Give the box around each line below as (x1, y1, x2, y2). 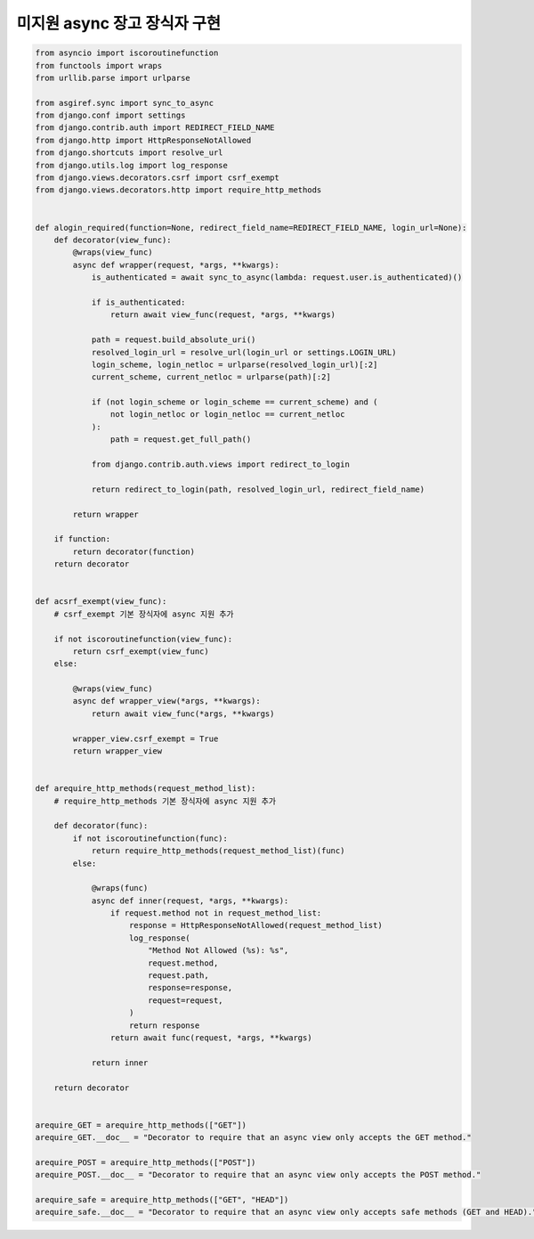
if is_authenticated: (91, 297, 186, 307)
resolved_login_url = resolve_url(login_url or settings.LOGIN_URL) (91, 347, 397, 357)
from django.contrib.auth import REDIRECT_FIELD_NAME (35, 123, 275, 133)
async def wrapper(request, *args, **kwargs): (72, 259, 279, 270)
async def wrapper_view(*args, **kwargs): (72, 696, 262, 706)
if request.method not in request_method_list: (109, 909, 322, 918)
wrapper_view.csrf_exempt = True (72, 733, 219, 744)
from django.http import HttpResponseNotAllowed (35, 134, 252, 145)
